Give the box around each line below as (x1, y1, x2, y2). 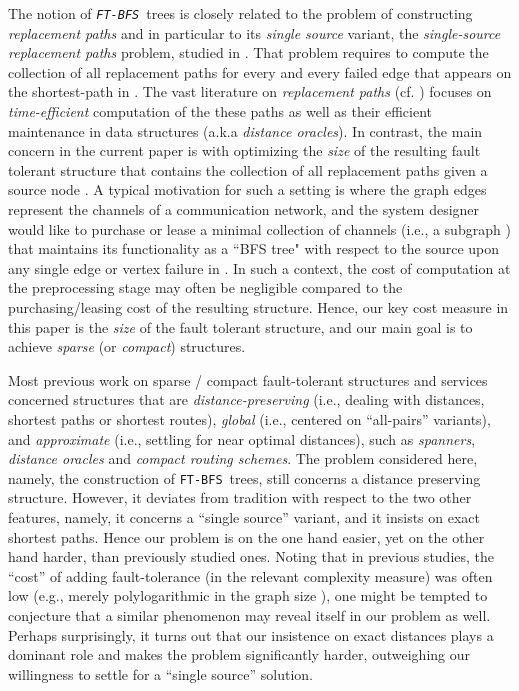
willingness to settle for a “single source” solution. (8, 663, 314, 684)
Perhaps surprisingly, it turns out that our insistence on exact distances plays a (8, 624, 494, 645)
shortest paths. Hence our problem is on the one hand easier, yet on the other (8, 526, 485, 547)
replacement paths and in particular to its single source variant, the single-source (8, 22, 501, 43)
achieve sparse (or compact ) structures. (8, 336, 246, 357)
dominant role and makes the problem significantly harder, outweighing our (8, 644, 470, 665)
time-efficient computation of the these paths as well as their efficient (8, 101, 433, 122)
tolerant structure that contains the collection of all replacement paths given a (8, 159, 488, 180)
